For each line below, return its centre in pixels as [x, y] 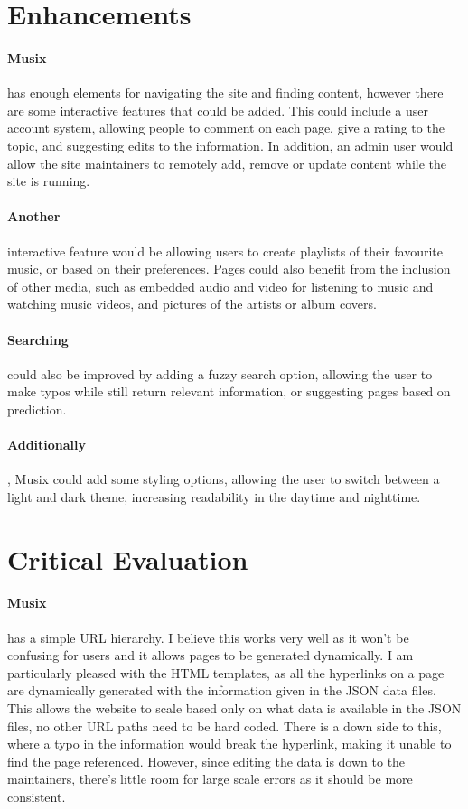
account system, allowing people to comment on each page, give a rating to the [226, 128]
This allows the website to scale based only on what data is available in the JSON [234, 708]
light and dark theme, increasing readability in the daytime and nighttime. [214, 496]
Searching [38, 339]
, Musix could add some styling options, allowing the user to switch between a [224, 479]
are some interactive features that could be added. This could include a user [218, 110]
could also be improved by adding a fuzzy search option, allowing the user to [220, 373]
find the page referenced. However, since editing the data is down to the [206, 761]
